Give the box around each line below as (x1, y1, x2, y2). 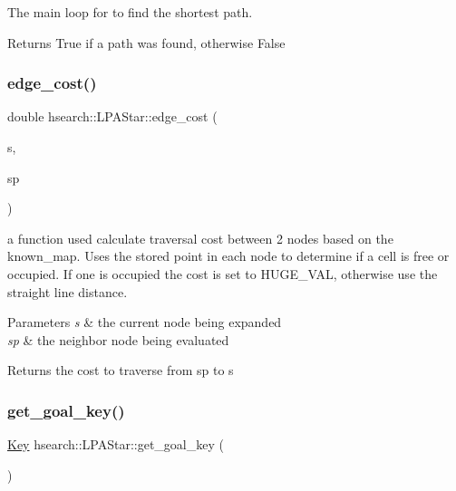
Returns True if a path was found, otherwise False (7, 33, 286, 52)
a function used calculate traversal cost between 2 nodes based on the (7, 228, 393, 247)
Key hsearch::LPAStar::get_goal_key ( (7, 435, 224, 454)
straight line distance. (7, 282, 128, 301)
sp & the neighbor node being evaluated (7, 330, 229, 349)
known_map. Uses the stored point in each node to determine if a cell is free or (7, 246, 450, 265)
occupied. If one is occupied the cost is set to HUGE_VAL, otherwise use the (7, 264, 438, 283)
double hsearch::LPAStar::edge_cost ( (7, 107, 218, 126)
